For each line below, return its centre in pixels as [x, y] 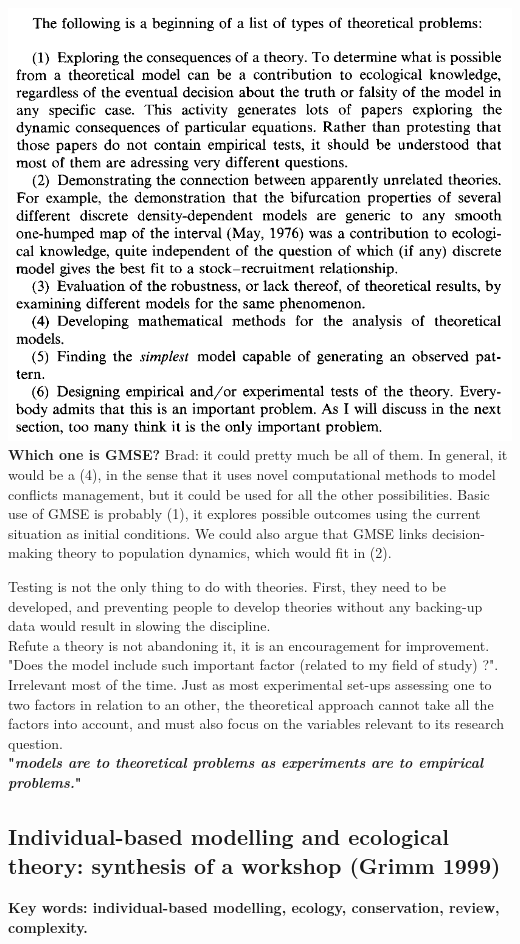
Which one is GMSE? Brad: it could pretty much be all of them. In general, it [258, 454]
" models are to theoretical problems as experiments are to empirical [246, 762]
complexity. [48, 926]
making [30, 552]
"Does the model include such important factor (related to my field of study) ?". [253, 664]
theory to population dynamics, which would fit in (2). [224, 552]
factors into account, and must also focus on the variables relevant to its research [256, 723]
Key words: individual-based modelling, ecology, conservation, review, [254, 907]
